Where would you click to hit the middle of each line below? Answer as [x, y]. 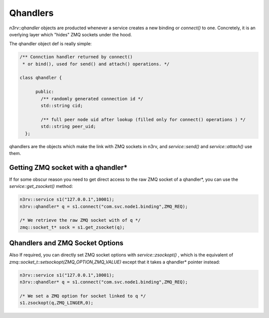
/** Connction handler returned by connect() [76, 57]
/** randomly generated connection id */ [92, 99]
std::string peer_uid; [68, 126]
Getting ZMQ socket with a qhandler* [68, 167]
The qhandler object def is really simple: [51, 44]
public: [45, 92]
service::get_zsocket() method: [41, 186]
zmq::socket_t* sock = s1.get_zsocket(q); [72, 227]
